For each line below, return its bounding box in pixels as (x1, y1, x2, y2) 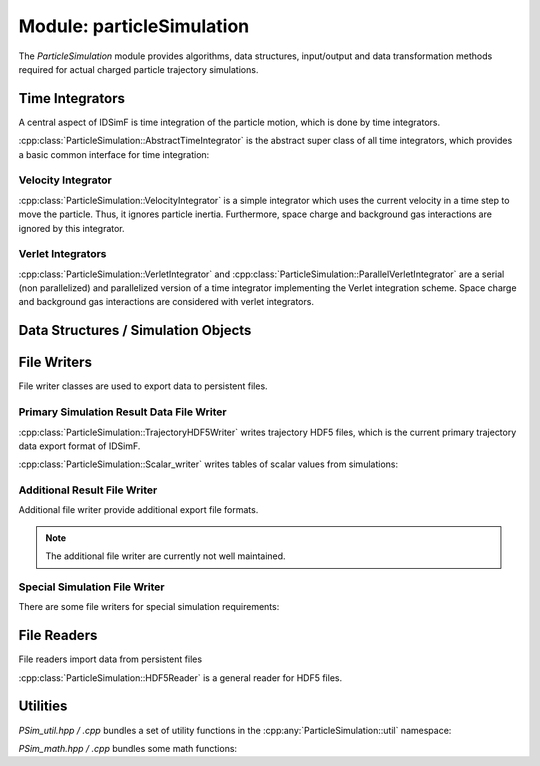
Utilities (18, 698, 68, 715)
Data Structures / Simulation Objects (18, 322, 252, 339)
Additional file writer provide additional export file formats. (18, 504, 259, 516)
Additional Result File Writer (18, 483, 158, 497)
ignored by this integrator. (18, 222, 125, 234)
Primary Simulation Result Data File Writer (18, 405, 227, 419)
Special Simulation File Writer (18, 580, 165, 594)
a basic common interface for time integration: (18, 148, 210, 160)
